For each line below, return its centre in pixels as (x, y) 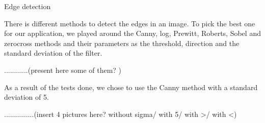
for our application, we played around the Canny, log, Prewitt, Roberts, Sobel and (132, 33)
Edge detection (28, 6)
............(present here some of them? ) (63, 70)
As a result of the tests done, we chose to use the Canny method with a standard (131, 87)
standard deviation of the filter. (53, 53)
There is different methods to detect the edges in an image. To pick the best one (130, 23)
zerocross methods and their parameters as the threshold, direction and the (122, 43)
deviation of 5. (26, 97)
